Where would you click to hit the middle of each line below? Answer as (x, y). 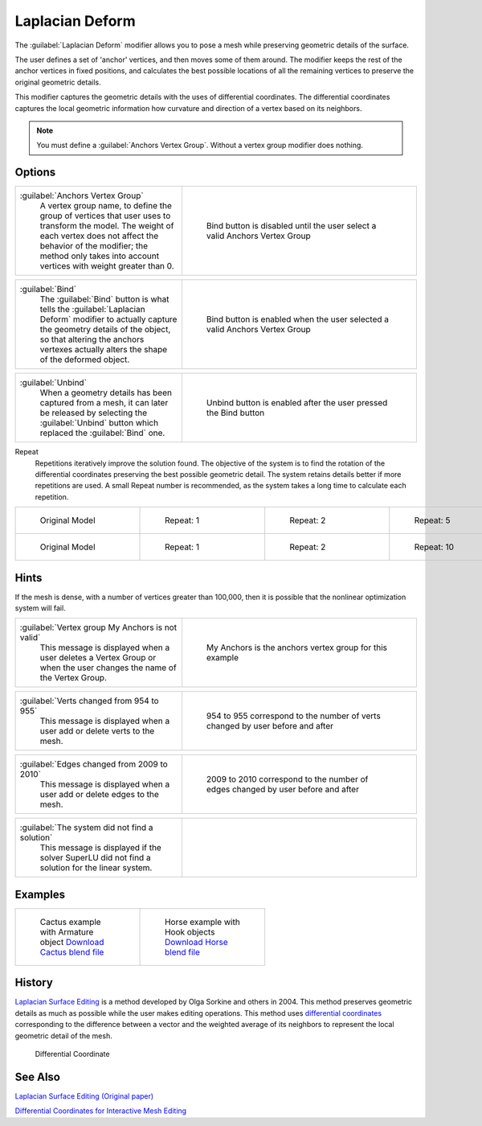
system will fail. (40, 608)
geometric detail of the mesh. (63, 1036)
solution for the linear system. (96, 868)
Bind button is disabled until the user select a (291, 226)
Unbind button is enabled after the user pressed (297, 403)
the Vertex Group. (74, 678)
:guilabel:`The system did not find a (86, 828)
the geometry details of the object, (105, 330)
